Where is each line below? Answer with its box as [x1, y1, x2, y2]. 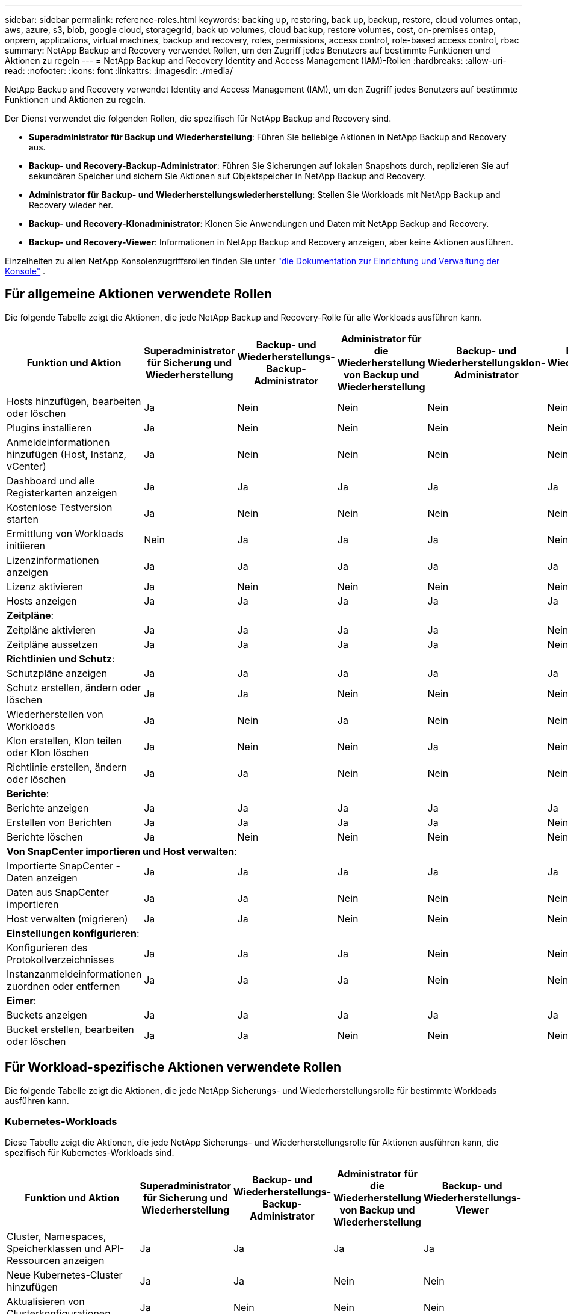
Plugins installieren [7, 421, 92, 434]
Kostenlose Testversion [7, 501, 113, 513]
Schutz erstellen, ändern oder [7, 681, 141, 694]
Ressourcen [7, 1254, 61, 1267]
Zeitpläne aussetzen [7, 638, 98, 650]
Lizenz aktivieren [7, 580, 84, 593]
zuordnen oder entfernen [7, 979, 120, 992]
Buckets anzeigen [7, 1008, 87, 1021]
